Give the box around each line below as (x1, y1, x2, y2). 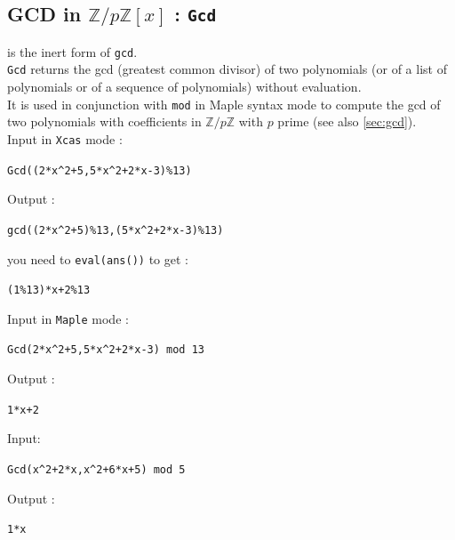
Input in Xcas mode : (7, 129, 123, 148)
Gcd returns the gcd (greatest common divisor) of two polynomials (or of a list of (7, 60, 447, 78)
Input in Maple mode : (7, 309, 129, 327)
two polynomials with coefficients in (7, 112, 202, 131)
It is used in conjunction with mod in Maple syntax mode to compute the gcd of (7, 94, 441, 113)
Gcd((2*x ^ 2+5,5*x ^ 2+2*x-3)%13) (7, 164, 192, 177)
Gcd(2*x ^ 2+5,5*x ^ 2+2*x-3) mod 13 (7, 343, 204, 357)
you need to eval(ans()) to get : (7, 249, 188, 268)
